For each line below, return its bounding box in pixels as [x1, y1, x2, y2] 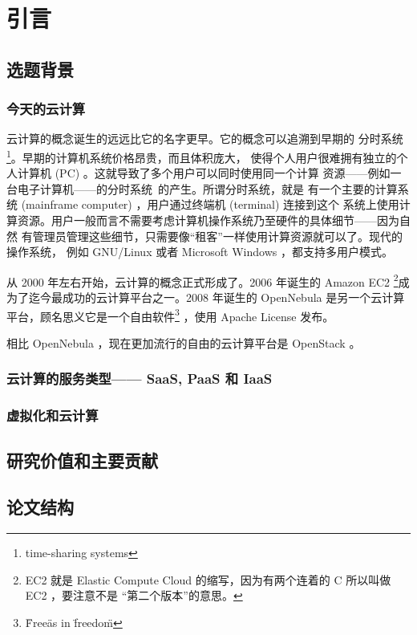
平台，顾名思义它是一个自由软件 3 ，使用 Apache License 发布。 [6, 305, 334, 324]
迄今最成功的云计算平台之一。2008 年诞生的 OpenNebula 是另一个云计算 [28, 289, 405, 306]
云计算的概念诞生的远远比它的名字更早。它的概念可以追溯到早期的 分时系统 [6, 130, 403, 147]
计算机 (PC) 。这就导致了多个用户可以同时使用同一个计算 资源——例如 [17, 165, 391, 181]
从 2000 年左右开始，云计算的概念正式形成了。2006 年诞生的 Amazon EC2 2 [6, 271, 399, 290]
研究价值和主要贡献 [6, 447, 158, 472]
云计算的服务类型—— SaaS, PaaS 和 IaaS [6, 368, 273, 389]
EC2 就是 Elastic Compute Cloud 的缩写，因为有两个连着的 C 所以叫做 [25, 571, 391, 588]
